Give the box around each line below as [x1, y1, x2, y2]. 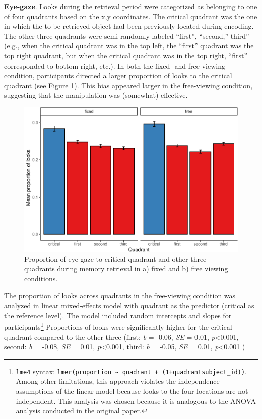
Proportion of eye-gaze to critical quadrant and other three [24, 253, 207, 264]
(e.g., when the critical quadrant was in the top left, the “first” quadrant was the [4, 40, 254, 51]
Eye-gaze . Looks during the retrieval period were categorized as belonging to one [4, 1, 257, 11]
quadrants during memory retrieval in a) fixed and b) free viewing [24, 263, 228, 274]
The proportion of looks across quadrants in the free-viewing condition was [4, 290, 236, 301]
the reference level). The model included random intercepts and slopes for [4, 310, 232, 320]
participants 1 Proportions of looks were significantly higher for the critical [4, 320, 232, 332]
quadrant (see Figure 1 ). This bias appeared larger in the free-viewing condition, [4, 80, 253, 90]
